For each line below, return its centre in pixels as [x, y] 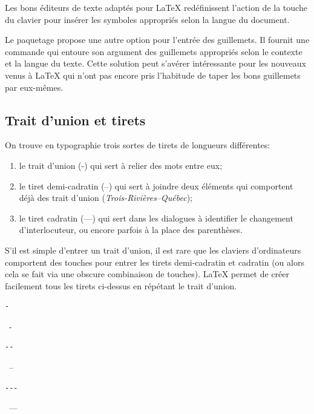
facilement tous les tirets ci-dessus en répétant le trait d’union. [121, 285]
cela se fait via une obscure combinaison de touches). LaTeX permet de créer [147, 274]
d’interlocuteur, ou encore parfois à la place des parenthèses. [131, 230]
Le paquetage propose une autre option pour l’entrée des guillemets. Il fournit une [157, 40]
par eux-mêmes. [34, 87]
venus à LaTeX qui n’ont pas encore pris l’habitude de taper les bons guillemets [153, 75]
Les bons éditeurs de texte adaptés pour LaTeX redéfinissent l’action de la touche [156, 7]
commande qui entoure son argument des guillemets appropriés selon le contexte [154, 51]
